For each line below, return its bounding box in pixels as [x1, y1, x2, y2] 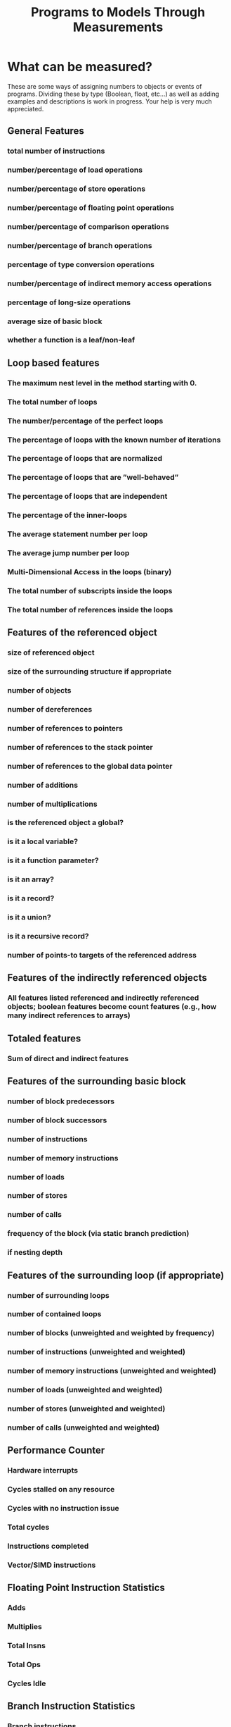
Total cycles [7, 1523, 50, 1533]
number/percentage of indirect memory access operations [7, 278, 212, 288]
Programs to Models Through [30, 4, 206, 20]
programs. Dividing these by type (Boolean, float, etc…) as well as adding [7, 89, 220, 98]
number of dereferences [7, 704, 93, 714]
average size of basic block [7, 316, 103, 326]
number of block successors [7, 1115, 107, 1125]
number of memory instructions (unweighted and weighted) [7, 1366, 216, 1376]
